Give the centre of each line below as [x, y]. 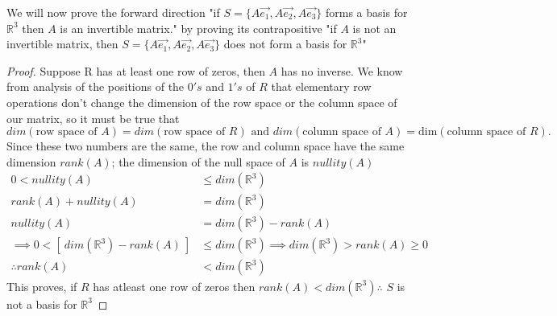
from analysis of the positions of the [96, 86]
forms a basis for [367, 12]
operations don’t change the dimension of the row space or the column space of [202, 102]
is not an [374, 28]
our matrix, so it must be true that [93, 118]
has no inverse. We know [342, 70]
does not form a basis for [285, 44]
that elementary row [321, 86]
